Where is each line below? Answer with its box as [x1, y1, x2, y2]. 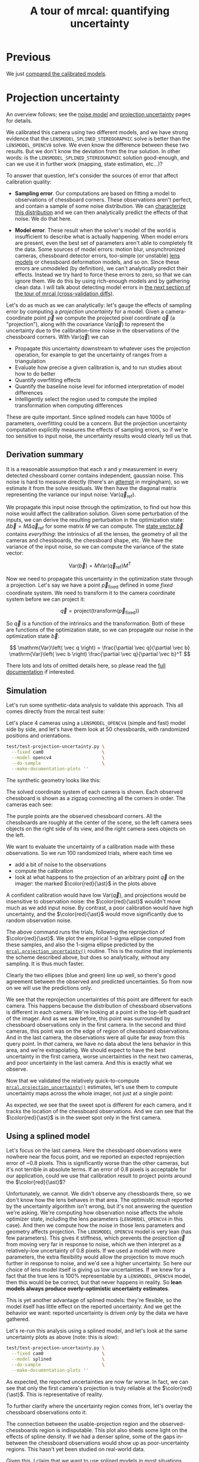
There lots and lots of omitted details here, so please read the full [6, 662, 166, 669]
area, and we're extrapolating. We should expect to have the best [6, 1046, 166, 1054]
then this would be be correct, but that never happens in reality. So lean [6, 1279, 182, 1286]
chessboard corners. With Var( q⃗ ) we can [6, 333, 109, 340]
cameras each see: [6, 801, 53, 808]
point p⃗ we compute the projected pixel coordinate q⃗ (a [33, 314, 175, 321]
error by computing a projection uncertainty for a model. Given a [6, 308, 165, 315]
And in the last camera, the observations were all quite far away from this [6, 1033, 185, 1041]
